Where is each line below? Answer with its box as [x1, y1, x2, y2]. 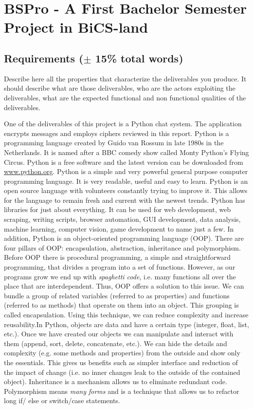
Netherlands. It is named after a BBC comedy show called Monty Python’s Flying [4, 147, 249, 157]
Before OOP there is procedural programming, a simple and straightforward [4, 252, 231, 262]
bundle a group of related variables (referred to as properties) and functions [4, 290, 230, 300]
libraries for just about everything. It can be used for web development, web [4, 204, 231, 214]
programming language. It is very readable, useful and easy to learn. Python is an [4, 175, 248, 186]
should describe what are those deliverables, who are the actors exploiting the [4, 83, 235, 93]
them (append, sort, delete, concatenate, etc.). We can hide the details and [4, 338, 227, 348]
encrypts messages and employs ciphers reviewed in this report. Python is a [4, 128, 229, 138]
